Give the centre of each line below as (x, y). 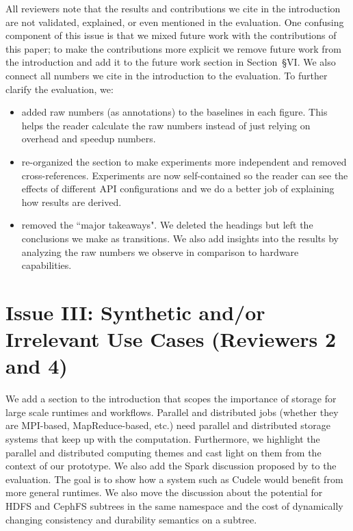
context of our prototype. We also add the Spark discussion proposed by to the (171, 466)
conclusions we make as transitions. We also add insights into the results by (180, 238)
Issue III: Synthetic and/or (135, 312)
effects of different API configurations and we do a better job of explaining (178, 189)
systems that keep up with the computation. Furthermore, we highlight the (163, 438)
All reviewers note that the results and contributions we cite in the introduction (173, 8)
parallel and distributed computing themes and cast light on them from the (164, 452)
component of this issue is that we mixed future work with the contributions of (171, 35)
